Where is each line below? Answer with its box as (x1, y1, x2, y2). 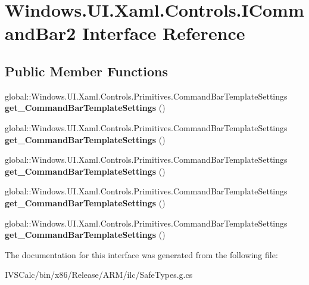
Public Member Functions (5, 61, 168, 80)
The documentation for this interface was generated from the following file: (5, 248, 278, 261)
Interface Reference (82, 21, 245, 45)
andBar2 (5, 21, 76, 45)
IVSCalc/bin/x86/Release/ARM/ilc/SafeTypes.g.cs (5, 268, 193, 281)
